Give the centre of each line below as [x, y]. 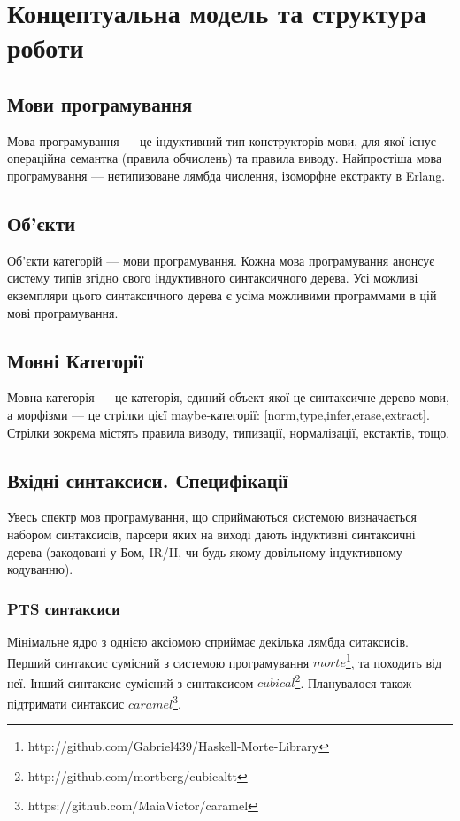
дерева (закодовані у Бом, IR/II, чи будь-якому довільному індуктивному [205, 551]
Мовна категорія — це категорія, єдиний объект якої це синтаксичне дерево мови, [229, 397]
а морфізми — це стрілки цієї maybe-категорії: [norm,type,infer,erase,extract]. [218, 414]
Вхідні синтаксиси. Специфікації [148, 480]
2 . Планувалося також [353, 681]
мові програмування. [63, 312]
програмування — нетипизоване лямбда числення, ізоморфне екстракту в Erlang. [226, 175]
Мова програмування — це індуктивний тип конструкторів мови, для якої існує [222, 140]
